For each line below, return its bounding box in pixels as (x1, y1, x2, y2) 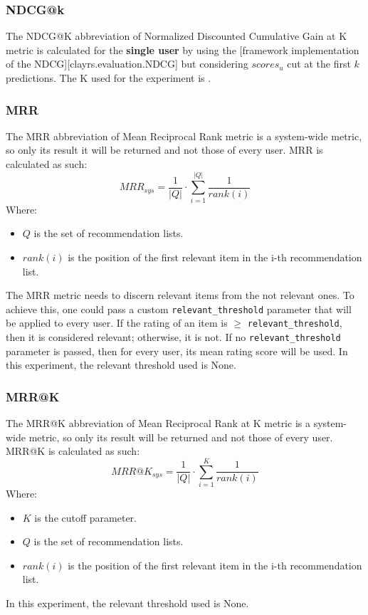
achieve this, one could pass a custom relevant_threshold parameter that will (6, 301, 352, 316)
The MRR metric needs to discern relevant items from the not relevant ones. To (6, 288, 354, 303)
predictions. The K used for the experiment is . (6, 70, 211, 85)
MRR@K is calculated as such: (6, 443, 140, 458)
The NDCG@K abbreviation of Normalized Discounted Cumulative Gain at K (6, 28, 347, 43)
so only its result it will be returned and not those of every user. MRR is (6, 142, 323, 157)
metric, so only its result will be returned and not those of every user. (28, 429, 333, 444)
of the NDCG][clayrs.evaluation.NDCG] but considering (6, 56, 248, 71)
